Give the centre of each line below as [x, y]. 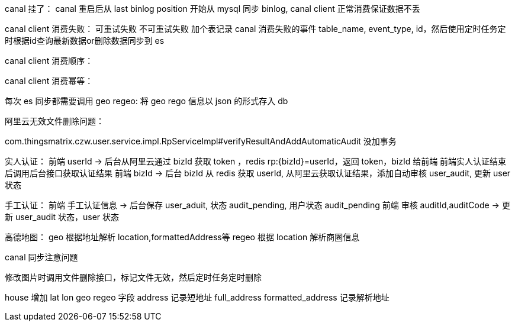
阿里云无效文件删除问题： [54, 121]
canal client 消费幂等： [49, 81]
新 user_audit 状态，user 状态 [62, 217]
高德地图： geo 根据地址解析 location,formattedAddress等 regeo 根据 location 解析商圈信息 [182, 237]
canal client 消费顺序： [49, 61]
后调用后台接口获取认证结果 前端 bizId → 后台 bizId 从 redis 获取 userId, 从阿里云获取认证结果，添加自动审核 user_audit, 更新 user [258, 173]
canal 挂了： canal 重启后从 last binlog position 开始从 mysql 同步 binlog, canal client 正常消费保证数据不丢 [213, 9]
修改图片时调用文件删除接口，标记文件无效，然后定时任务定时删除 [133, 277]
